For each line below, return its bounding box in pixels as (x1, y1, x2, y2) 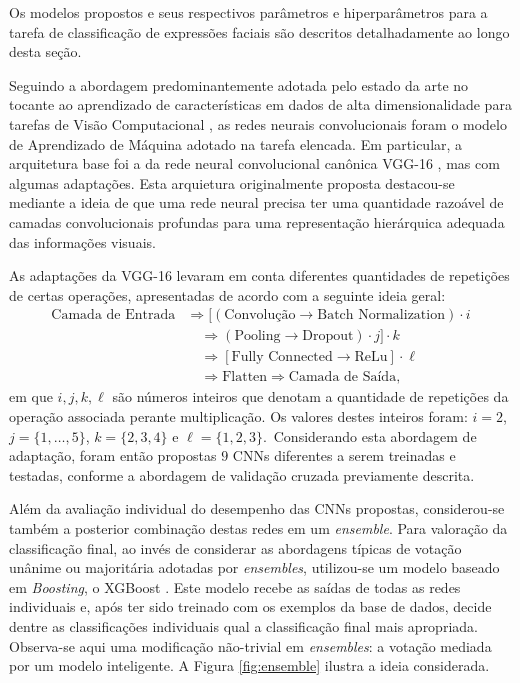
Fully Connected (231, 350, 333, 365)
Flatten (222, 370, 268, 385)
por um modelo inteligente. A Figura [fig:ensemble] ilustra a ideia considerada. (9, 655, 490, 676)
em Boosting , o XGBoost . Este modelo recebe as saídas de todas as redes (9, 576, 461, 597)
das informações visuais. (9, 231, 156, 252)
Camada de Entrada (51, 308, 176, 323)
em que (9, 386, 53, 407)
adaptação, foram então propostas (9, 445, 217, 466)
